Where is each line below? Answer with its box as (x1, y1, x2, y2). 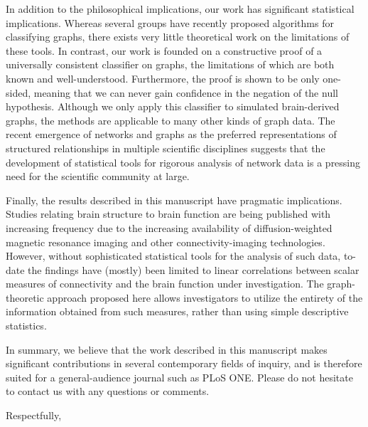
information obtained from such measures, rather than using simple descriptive (6, 304, 349, 319)
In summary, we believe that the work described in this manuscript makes (6, 342, 328, 357)
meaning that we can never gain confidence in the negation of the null (33, 85, 338, 100)
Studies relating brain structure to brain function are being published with (6, 206, 331, 221)
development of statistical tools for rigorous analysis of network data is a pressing (6, 154, 361, 169)
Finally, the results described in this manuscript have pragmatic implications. (6, 192, 342, 207)
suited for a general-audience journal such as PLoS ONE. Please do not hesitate (6, 369, 353, 384)
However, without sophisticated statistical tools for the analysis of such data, (6, 248, 341, 263)
